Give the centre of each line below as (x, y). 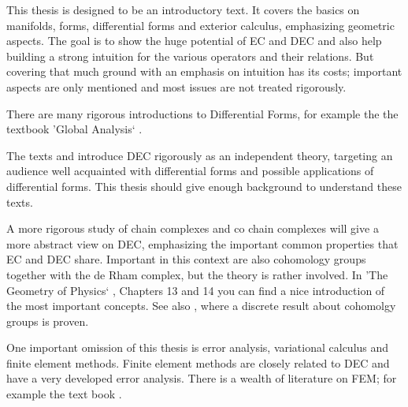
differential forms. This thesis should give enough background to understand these (204, 186)
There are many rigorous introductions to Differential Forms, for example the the (202, 113)
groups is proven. (48, 321)
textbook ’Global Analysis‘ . (74, 129)
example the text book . (64, 394)
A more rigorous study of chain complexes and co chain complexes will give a (193, 228)
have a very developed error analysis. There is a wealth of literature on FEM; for (202, 378)
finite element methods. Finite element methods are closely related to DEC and (198, 362)
